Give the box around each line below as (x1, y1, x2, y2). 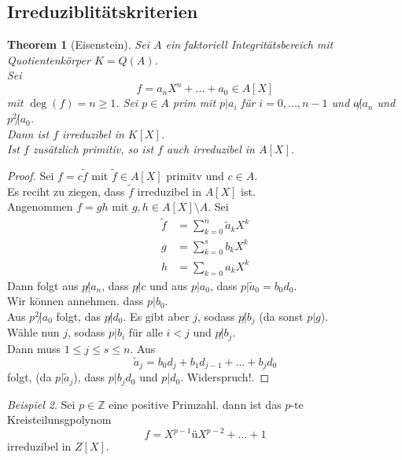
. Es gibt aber (123, 307, 190, 324)
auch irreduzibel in (166, 141, 255, 157)
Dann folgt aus (7, 277, 79, 293)
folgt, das (56, 307, 101, 324)
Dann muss (7, 340, 61, 356)
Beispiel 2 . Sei (7, 396, 76, 412)
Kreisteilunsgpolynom (7, 411, 112, 428)
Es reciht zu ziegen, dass (7, 182, 125, 199)
